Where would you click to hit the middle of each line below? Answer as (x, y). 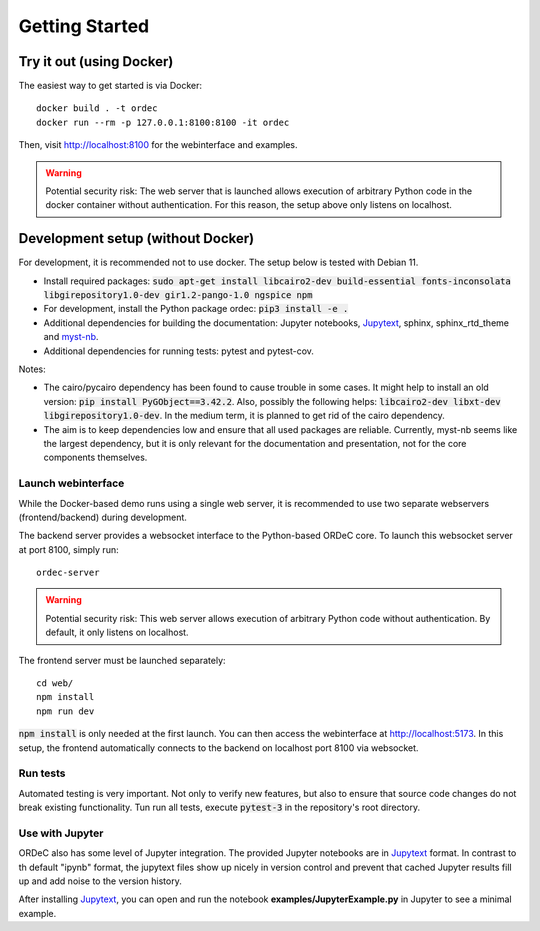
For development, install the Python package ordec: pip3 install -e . (196, 309)
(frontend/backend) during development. (102, 517)
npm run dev (65, 711)
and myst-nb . (71, 337)
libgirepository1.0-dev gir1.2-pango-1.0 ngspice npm (178, 295)
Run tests (42, 773)
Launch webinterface (71, 483)
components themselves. (95, 457)
